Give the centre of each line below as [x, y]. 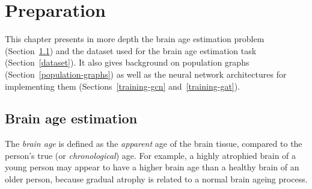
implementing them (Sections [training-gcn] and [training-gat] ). [123, 86]
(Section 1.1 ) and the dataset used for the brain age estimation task [131, 50]
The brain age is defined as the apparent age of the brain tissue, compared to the [154, 144]
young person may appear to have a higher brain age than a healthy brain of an [152, 167]
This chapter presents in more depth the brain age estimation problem [135, 39]
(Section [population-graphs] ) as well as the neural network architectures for [146, 74]
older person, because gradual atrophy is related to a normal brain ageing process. [156, 179]
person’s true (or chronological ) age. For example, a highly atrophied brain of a [151, 155]
